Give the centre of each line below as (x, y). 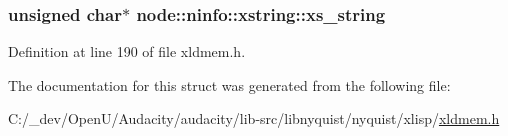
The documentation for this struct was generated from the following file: (229, 84)
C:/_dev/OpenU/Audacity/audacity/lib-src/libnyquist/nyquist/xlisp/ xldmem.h (254, 118)
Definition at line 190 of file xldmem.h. (127, 51)
